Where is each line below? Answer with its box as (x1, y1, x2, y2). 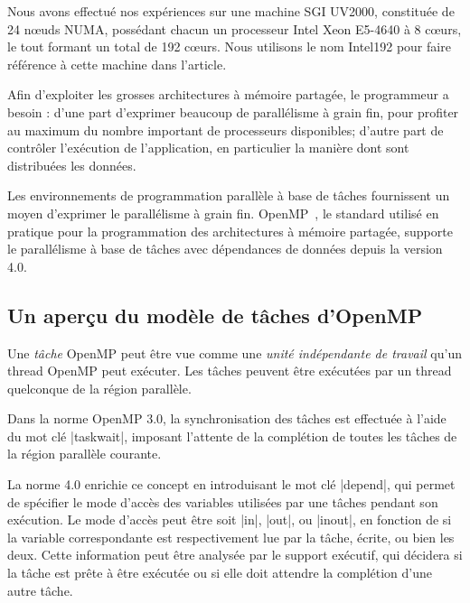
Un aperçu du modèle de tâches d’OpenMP (7, 301, 423, 329)
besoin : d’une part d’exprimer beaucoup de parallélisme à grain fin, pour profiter (7, 102, 459, 121)
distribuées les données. (7, 155, 136, 174)
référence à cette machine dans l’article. (7, 54, 227, 73)
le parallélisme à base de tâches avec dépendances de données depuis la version (7, 239, 443, 258)
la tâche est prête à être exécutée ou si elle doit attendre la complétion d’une (7, 563, 432, 582)
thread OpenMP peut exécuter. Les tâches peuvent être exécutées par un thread (7, 361, 452, 380)
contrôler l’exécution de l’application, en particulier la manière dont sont (7, 138, 409, 157)
